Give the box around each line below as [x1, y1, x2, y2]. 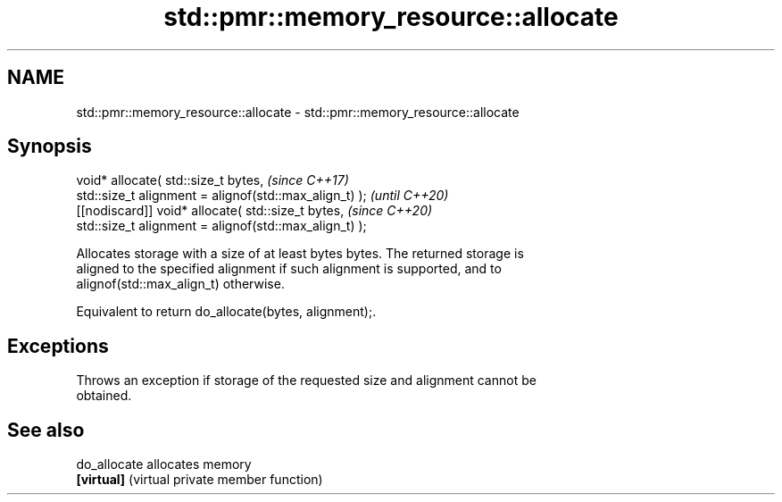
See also [7, 418, 85, 441]
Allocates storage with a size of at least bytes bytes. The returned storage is [76, 246, 524, 262]
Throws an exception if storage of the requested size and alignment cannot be [76, 372, 537, 389]
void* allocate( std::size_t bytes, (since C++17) [76, 172, 349, 188]
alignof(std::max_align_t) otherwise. [76, 276, 285, 292]
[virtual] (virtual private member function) [76, 472, 323, 488]
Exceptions [7, 334, 109, 357]
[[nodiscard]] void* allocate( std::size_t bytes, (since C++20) [76, 203, 433, 219]
